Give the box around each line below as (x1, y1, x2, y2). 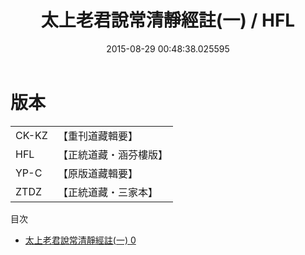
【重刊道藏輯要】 (57, 129, 138, 143)
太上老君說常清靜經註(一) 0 (24, 234, 137, 246)
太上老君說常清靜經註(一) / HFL (40, 9, 296, 32)
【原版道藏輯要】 (57, 166, 138, 180)
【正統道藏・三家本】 (57, 185, 158, 199)
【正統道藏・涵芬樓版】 (57, 147, 168, 161)
